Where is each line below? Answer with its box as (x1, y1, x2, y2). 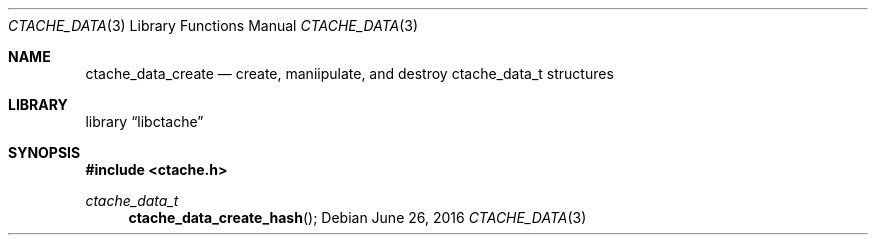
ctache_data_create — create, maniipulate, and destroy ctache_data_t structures (85, 65, 614, 82)
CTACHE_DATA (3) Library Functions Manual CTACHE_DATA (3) (8, 17, 419, 34)
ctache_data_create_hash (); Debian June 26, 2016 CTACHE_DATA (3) (128, 209, 587, 226)
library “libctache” (85, 113, 204, 130)
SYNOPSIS (8, 144, 81, 161)
